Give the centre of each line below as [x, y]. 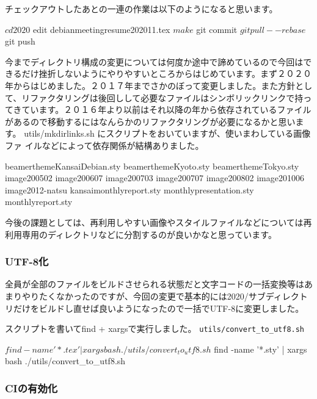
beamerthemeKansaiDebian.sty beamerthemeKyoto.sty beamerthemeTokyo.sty [152, 166]
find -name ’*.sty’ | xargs [261, 349]
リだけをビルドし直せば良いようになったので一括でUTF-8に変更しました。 [155, 308]
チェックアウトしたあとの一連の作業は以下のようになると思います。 [141, 9]
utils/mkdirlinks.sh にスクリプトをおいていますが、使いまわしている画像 [167, 133]
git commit [217, 29]
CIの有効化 [31, 388]
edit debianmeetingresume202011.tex [102, 29]
